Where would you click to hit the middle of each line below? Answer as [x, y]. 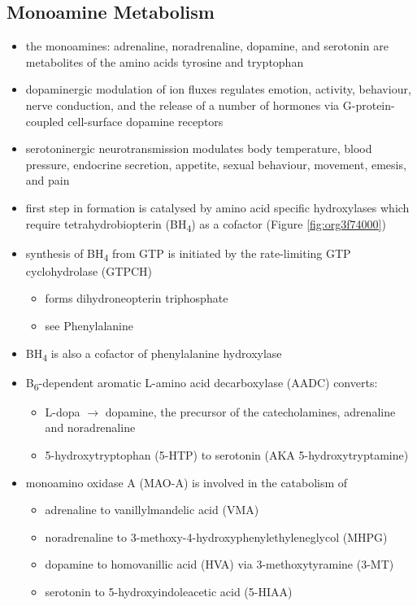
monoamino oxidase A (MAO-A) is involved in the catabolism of [187, 482]
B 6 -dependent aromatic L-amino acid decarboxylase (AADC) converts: [202, 383]
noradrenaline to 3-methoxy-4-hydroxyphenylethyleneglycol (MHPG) [216, 536]
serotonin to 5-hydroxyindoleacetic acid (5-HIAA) [169, 591]
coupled [45, 121]
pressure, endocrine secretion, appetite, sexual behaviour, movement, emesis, [216, 164]
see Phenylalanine [89, 325]
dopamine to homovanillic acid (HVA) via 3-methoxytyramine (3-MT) [219, 564]
